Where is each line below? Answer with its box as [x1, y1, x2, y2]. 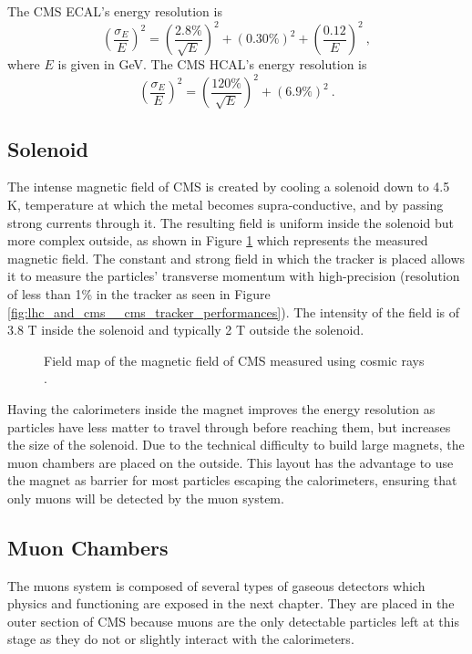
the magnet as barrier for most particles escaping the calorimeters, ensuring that [7, 471, 457, 490]
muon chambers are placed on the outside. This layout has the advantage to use [7, 452, 454, 472]
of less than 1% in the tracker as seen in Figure [7, 284, 271, 303]
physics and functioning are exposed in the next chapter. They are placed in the [7, 594, 455, 613]
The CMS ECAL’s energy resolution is [7, 2, 222, 20]
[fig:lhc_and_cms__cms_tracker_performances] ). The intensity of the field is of [7, 302, 459, 321]
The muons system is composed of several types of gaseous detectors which [7, 576, 426, 595]
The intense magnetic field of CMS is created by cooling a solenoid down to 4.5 [7, 177, 450, 196]
